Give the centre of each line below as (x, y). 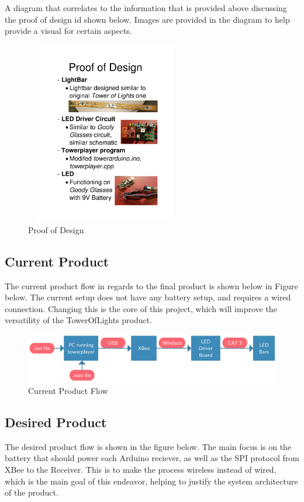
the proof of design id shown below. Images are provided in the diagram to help (147, 19)
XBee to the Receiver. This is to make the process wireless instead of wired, (141, 469)
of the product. (32, 492)
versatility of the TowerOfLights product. (79, 320)
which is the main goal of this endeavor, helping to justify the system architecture (151, 481)
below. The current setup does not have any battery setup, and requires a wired (148, 297)
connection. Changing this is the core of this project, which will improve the (141, 308)
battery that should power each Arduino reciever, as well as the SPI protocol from (152, 458)
